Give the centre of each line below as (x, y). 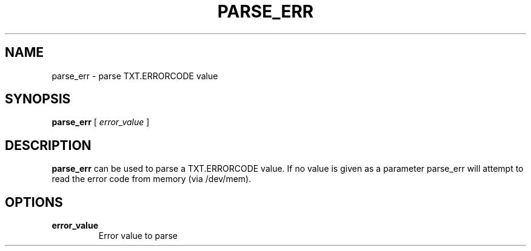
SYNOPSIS (38, 99)
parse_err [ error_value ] (101, 122)
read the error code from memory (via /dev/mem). (152, 179)
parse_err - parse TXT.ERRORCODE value (135, 76)
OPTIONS (34, 202)
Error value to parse (138, 236)
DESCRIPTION (48, 145)
